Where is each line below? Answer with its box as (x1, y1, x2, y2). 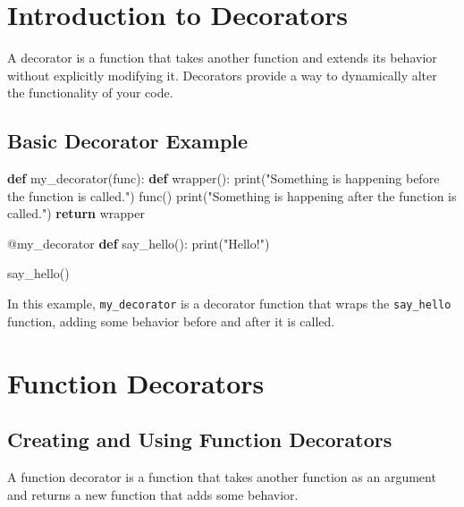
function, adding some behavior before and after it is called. (7, 311, 335, 330)
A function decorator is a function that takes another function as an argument (7, 467, 436, 486)
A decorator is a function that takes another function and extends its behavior (7, 48, 437, 67)
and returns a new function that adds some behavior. (7, 485, 299, 503)
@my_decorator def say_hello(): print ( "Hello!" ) (7, 233, 270, 252)
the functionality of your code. (7, 83, 173, 102)
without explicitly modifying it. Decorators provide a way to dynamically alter (7, 65, 437, 84)
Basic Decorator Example (7, 127, 249, 155)
